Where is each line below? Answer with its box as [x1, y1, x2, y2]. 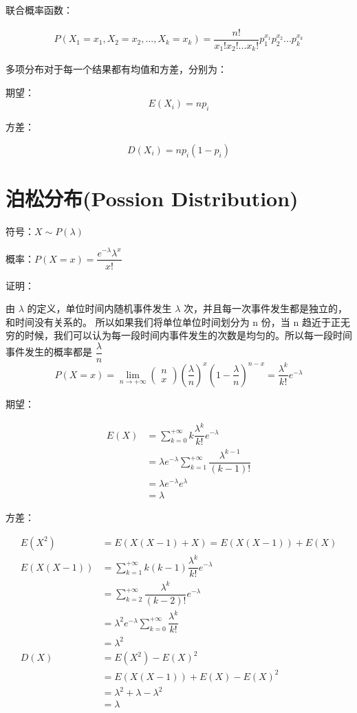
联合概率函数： [6, 3, 73, 17]
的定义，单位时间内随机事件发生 [27, 301, 172, 316]
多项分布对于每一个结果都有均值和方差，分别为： [6, 62, 227, 76]
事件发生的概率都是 [6, 344, 92, 359]
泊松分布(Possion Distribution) [6, 184, 299, 212]
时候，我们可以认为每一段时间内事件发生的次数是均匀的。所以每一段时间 [24, 328, 352, 342]
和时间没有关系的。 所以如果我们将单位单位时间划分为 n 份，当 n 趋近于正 [6, 314, 340, 329]
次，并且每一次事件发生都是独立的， [184, 301, 348, 316]
